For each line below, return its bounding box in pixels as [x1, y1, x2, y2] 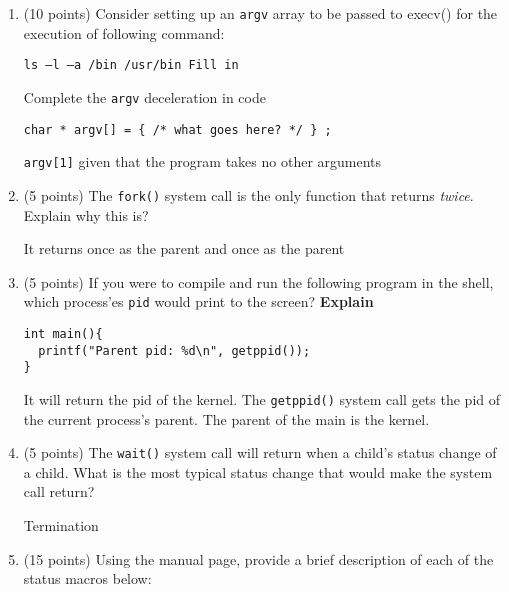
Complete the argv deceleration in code [23, 86, 266, 107]
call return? [23, 481, 95, 502]
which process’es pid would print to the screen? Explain [23, 291, 374, 312]
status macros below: [23, 568, 152, 589]
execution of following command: [23, 22, 225, 43]
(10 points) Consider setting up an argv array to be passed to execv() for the [23, 3, 498, 23]
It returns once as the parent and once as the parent [23, 238, 345, 259]
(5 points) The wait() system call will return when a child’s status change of [23, 442, 497, 463]
